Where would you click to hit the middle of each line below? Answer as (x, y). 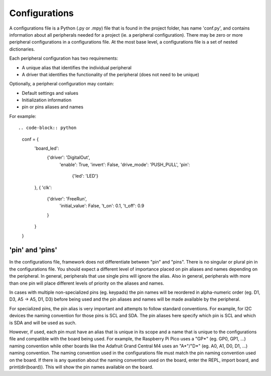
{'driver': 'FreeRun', (67, 199)
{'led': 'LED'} (85, 176)
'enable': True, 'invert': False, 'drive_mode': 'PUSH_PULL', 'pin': (125, 164)
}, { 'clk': (43, 187)
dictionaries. (22, 49)
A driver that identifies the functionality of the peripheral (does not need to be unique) (110, 74)
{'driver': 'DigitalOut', (69, 158)
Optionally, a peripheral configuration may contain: (62, 84)
